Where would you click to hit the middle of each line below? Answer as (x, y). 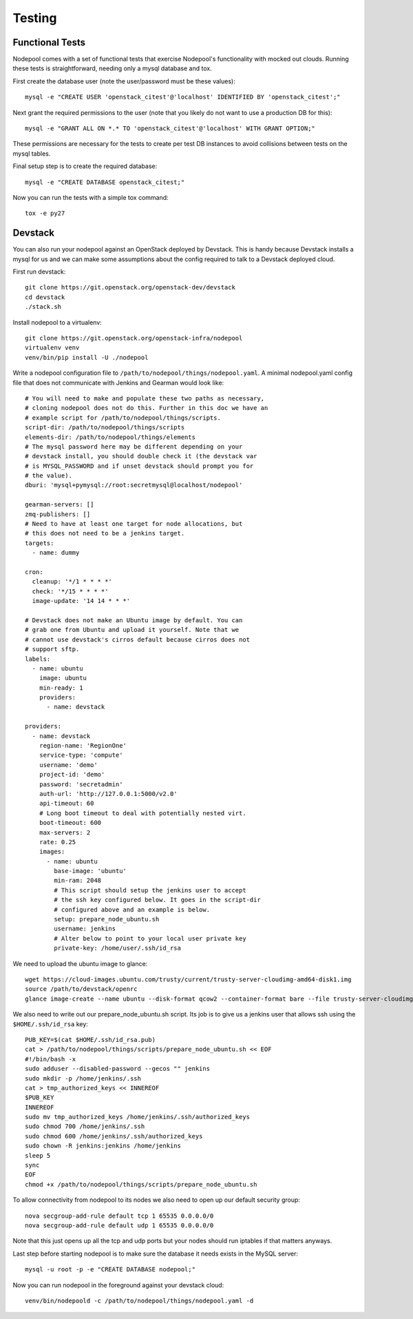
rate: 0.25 (57, 842)
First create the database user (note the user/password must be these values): (124, 81)
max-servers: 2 (65, 832)
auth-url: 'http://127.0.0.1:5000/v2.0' (108, 794)
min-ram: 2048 (78, 881)
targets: (40, 543)
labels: (38, 659)
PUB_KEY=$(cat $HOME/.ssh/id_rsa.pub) (91, 1040)
